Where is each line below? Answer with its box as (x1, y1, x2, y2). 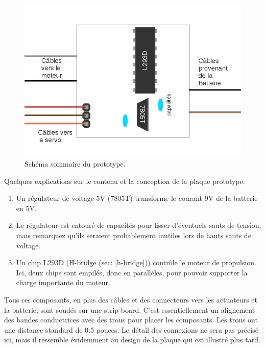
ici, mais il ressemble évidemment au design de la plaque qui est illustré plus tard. (4, 334, 260, 345)
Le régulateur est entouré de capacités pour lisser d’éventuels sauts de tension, (16, 220, 261, 230)
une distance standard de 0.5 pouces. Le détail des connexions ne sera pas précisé (4, 324, 258, 335)
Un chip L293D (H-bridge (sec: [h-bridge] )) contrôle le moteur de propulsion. (16, 257, 256, 268)
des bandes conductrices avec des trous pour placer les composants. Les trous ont (4, 314, 258, 325)
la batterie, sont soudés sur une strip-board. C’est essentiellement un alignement (4, 304, 255, 315)
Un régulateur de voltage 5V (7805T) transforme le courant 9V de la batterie (16, 193, 258, 203)
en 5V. (16, 202, 37, 213)
